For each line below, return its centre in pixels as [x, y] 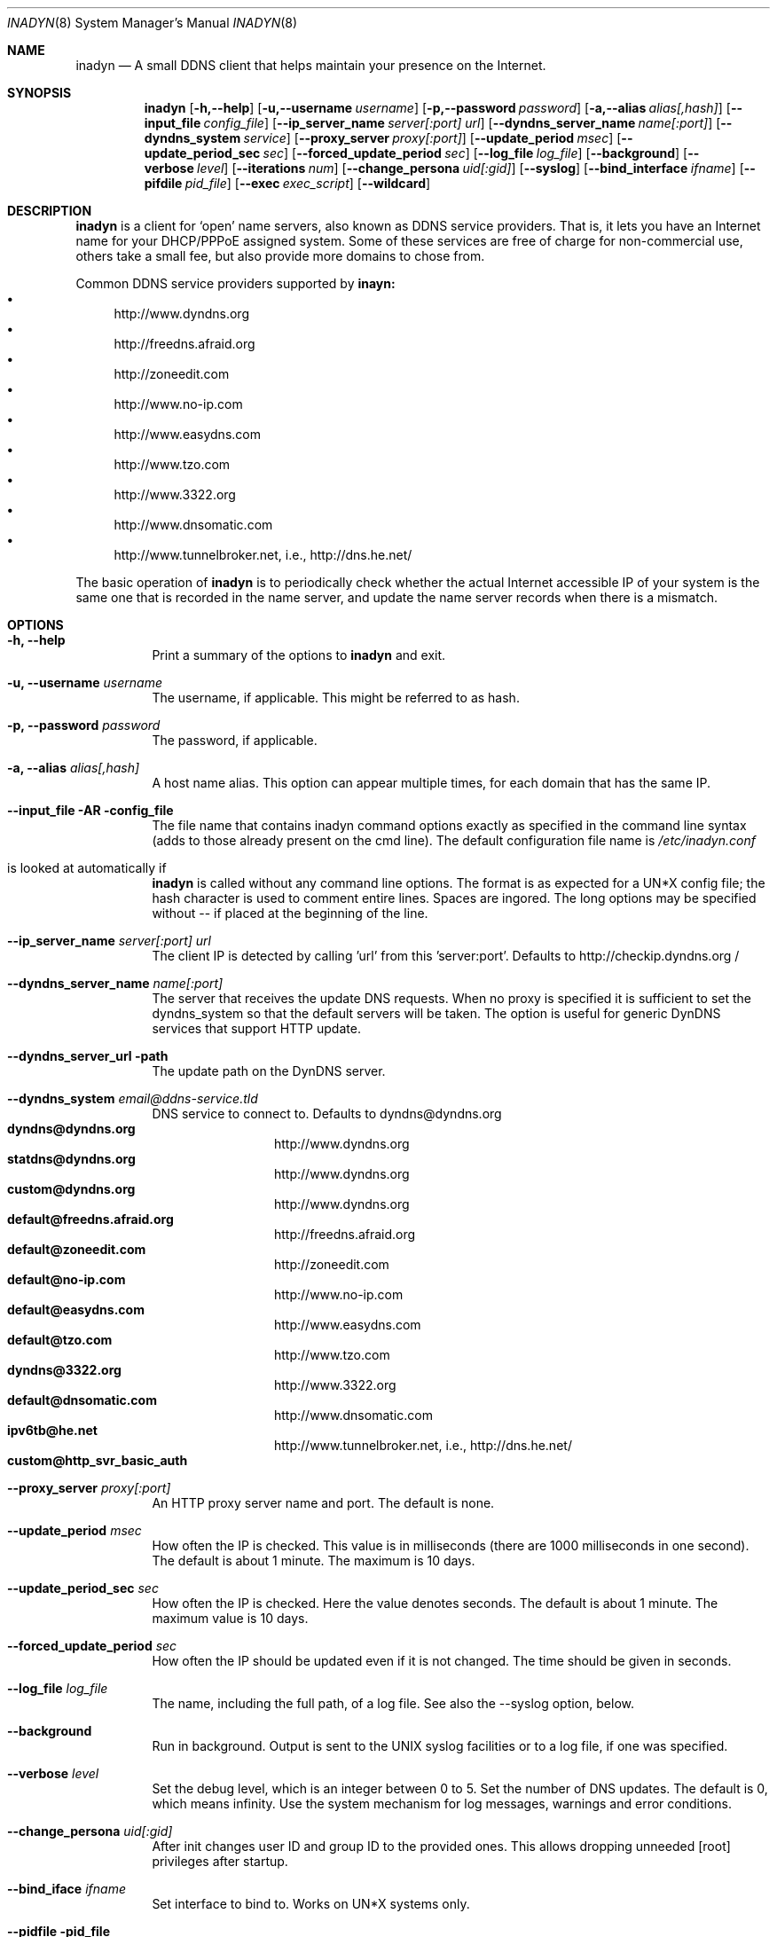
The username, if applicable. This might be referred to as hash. [336, 698]
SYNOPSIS [39, 93]
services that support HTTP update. [256, 1028]
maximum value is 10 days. [230, 1618]
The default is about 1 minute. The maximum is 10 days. [314, 1561]
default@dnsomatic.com [82, 1400]
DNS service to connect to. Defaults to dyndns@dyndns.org [327, 1114]
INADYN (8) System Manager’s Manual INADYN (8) [153, 23]
